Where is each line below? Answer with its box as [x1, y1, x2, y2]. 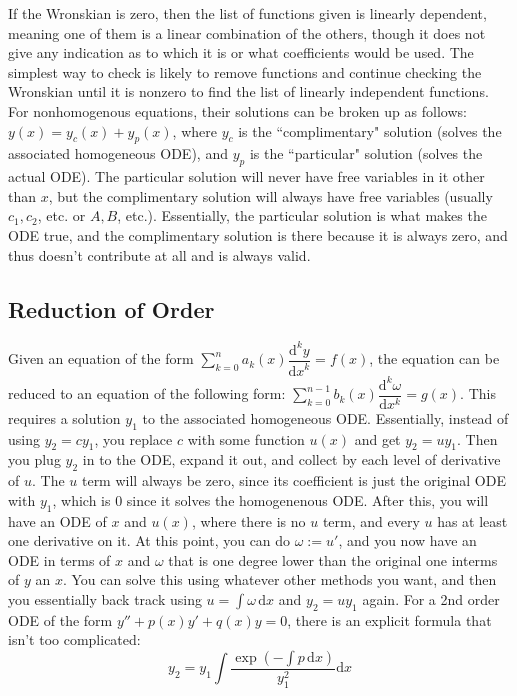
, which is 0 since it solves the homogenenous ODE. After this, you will [52, 489, 489, 510]
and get [354, 428, 401, 449]
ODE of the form [8, 609, 113, 630]
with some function [187, 428, 305, 449]
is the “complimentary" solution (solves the [238, 120, 502, 141]
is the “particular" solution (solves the [249, 143, 483, 164]
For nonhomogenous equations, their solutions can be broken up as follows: [8, 100, 467, 121]
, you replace [94, 428, 173, 449]
